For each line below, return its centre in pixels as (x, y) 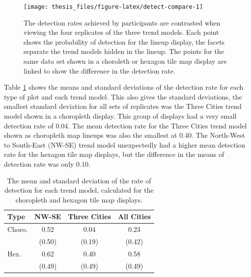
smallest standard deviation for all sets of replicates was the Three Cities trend (123, 106)
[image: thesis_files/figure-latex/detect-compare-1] (113, 7)
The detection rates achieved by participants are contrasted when (122, 22)
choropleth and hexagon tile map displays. (79, 199)
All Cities (134, 216)
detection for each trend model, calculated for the (79, 190)
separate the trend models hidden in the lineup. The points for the (124, 51)
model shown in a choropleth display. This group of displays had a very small (120, 116)
